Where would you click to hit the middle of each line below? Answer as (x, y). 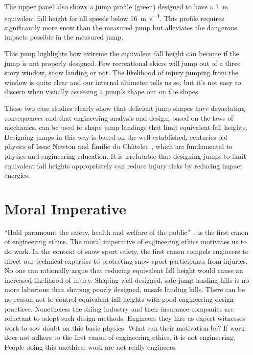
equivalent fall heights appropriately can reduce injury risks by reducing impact (124, 165)
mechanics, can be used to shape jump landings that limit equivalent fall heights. (126, 127)
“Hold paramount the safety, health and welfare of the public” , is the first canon (126, 232)
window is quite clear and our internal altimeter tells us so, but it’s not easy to (123, 82)
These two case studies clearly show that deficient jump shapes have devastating (125, 108)
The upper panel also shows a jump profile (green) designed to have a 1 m (116, 6)
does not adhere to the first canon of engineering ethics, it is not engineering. (120, 337)
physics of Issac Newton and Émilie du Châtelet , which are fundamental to (118, 146)
